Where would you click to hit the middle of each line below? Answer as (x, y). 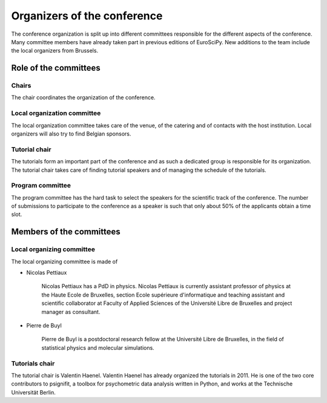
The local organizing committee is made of (64, 261)
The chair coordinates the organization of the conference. (83, 97)
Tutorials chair (33, 363)
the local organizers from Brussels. (55, 51)
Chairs (21, 86)
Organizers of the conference (87, 16)
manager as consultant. (71, 312)
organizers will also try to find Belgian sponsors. (71, 134)
